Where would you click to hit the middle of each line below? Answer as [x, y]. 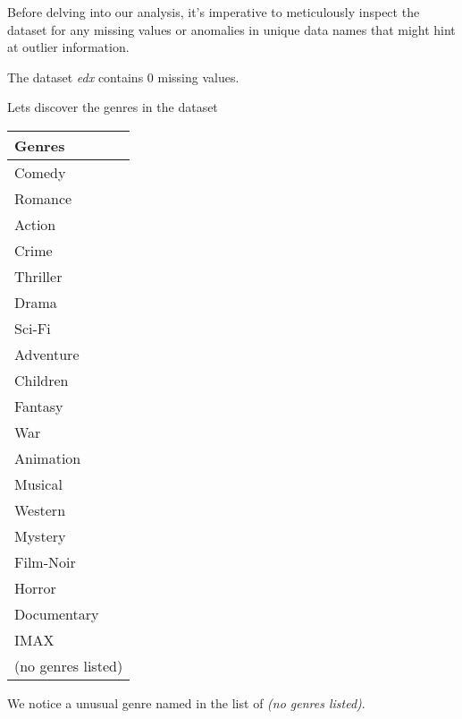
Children [42, 380]
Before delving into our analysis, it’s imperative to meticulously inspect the [214, 12]
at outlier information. [68, 47]
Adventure [47, 354]
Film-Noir [45, 561]
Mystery [40, 535]
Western [40, 509]
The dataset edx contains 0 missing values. [123, 77]
